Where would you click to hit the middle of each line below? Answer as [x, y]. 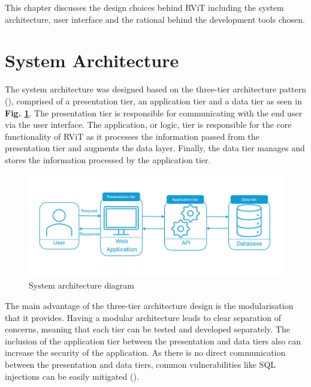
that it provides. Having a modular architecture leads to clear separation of [143, 317]
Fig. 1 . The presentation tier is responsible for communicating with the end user [154, 112]
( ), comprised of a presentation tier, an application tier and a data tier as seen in [153, 100]
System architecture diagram [81, 285]
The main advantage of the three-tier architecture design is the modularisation [149, 306]
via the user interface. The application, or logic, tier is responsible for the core [148, 124]
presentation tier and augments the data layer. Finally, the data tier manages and [155, 148]
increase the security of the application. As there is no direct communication [145, 352]
